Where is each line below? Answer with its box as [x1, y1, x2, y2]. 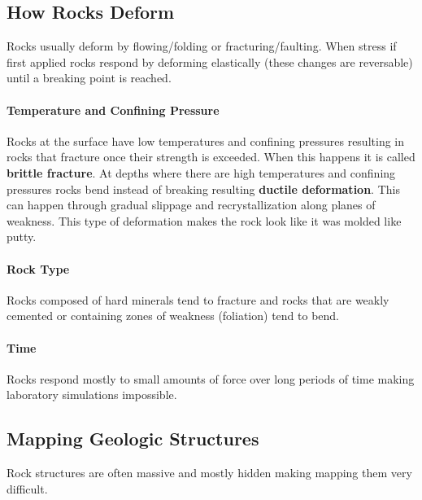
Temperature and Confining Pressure [7, 101, 220, 118]
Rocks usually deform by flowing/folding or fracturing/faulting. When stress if [7, 37, 397, 55]
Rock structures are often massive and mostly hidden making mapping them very [7, 464, 412, 481]
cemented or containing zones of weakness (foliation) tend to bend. [7, 307, 339, 324]
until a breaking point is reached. [7, 69, 172, 86]
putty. [7, 228, 37, 245]
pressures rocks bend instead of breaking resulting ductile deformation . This [7, 180, 400, 197]
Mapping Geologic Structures [7, 426, 259, 451]
